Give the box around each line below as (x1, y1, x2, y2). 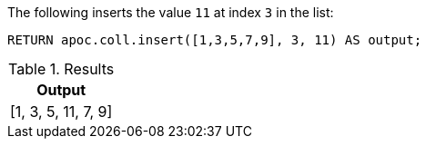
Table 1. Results (8, 60, 115, 78)
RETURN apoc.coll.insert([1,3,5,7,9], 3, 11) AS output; (7, 33, 422, 47)
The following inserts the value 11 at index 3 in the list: (7, 5, 334, 20)
